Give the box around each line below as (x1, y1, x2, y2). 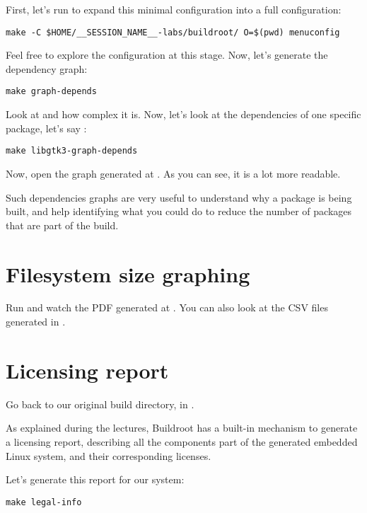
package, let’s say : (6, 120, 87, 135)
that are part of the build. (6, 217, 119, 232)
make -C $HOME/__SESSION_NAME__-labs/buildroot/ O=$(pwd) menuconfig (6, 27, 340, 38)
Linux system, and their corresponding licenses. (6, 448, 211, 463)
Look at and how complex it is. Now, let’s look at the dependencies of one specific (6, 107, 361, 122)
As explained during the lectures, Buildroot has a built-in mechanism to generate (6, 420, 358, 435)
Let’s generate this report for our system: (6, 472, 185, 487)
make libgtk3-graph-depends (6, 146, 138, 156)
